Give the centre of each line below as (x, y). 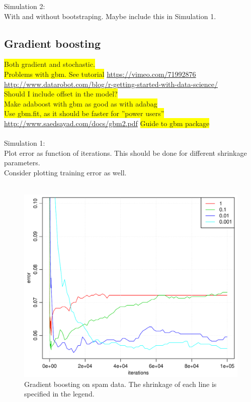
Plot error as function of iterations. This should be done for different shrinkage (125, 153)
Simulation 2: (25, 6)
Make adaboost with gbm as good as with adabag (81, 103)
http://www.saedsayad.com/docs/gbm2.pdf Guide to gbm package (107, 123)
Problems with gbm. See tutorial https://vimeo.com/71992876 (100, 74)
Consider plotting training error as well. (65, 172)
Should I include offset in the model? (61, 94)
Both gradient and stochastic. (50, 64)
